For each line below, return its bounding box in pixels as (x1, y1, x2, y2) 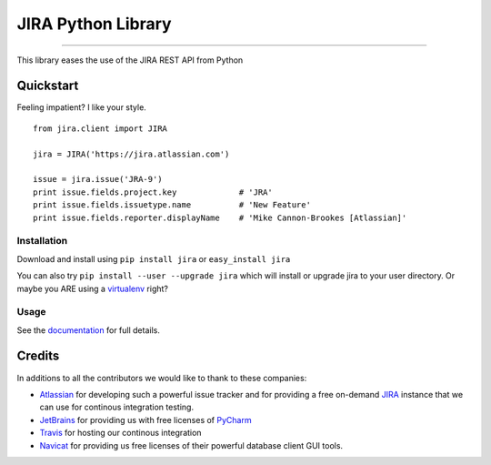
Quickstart (16, 78, 79, 94)
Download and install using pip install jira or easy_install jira (16, 253, 291, 264)
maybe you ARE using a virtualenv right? (16, 283, 168, 294)
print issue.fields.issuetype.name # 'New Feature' (33, 200, 311, 210)
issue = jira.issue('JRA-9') (33, 174, 163, 185)
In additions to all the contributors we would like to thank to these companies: (16, 372, 307, 383)
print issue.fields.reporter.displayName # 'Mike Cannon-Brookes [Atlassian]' (33, 212, 407, 223)
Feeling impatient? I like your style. (16, 102, 147, 113)
